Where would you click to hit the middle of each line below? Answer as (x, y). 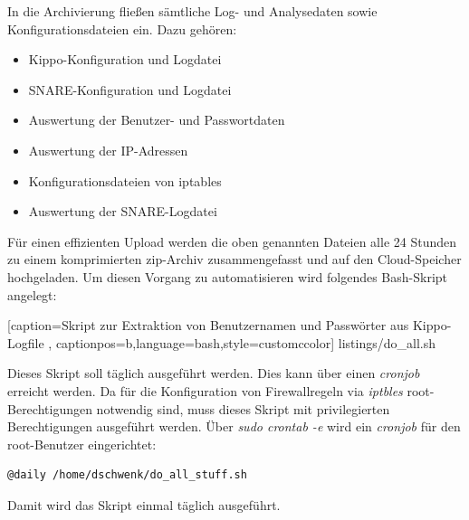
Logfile (26, 342)
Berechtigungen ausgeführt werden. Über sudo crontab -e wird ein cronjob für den (234, 426)
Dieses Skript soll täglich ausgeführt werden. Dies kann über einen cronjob (214, 373)
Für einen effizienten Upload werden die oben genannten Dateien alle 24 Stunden (232, 241)
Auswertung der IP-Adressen (108, 150)
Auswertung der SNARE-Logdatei (123, 211)
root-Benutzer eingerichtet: (82, 444)
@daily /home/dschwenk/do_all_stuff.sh (127, 475)
